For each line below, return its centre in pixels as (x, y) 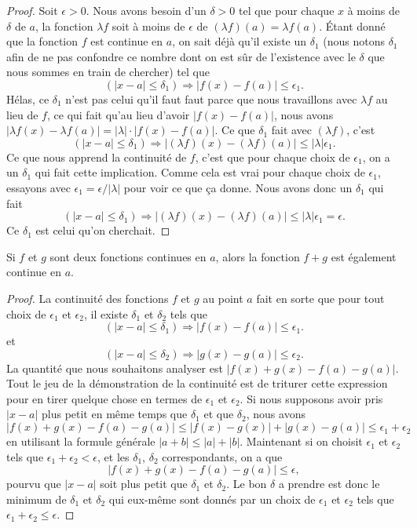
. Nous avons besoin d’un (146, 10)
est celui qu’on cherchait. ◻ (103, 230)
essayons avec (38, 187)
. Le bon (247, 484)
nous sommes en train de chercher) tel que (108, 72)
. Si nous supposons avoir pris (311, 398)
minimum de (37, 499)
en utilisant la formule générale (81, 441)
